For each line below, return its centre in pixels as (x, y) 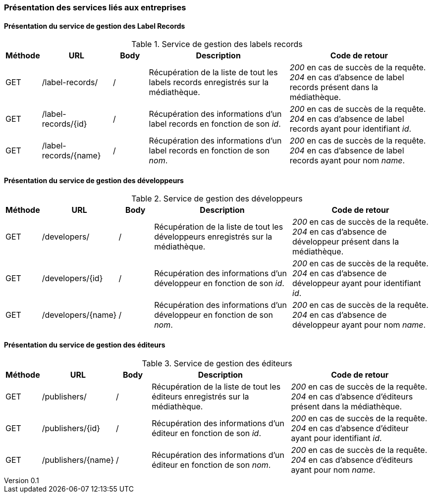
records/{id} (64, 124)
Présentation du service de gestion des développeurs (94, 180)
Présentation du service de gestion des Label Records (95, 26)
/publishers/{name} (78, 460)
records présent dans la (334, 87)
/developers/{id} (72, 278)
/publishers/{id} (71, 428)
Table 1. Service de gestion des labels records (217, 44)
